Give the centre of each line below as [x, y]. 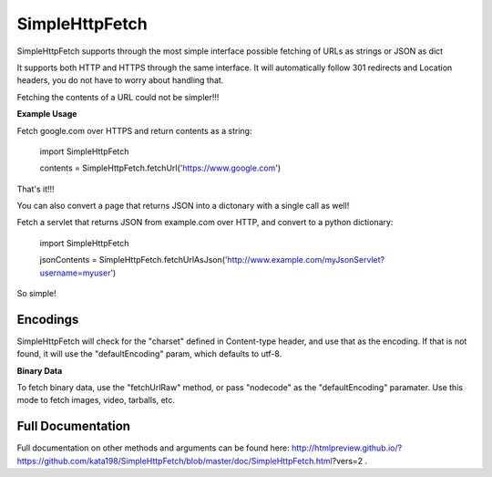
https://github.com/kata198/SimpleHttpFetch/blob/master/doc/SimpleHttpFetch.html [174, 461]
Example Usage [47, 114]
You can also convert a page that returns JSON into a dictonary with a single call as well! [183, 206]
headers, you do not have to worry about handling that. [120, 80]
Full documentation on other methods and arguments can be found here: [154, 448]
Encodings [48, 319]
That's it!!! [36, 189]
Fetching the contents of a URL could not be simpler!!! [118, 97]
